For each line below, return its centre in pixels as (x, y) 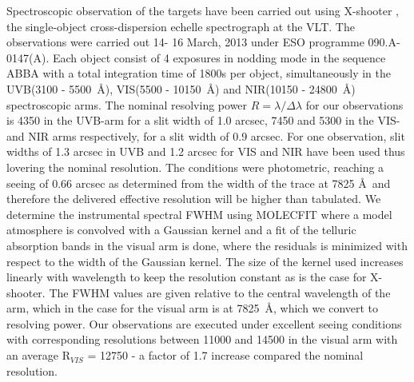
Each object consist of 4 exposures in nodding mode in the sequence (219, 57)
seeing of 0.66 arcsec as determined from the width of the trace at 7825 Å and (199, 183)
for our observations (354, 104)
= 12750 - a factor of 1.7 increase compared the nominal (225, 355)
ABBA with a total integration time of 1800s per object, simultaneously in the (199, 73)
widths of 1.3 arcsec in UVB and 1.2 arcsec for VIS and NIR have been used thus (206, 151)
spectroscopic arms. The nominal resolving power (127, 104)
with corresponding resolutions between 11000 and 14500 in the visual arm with (202, 339)
